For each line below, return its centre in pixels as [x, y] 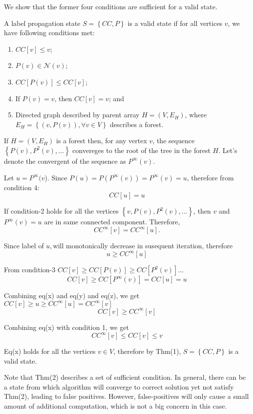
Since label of [24, 246]
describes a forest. [137, 124]
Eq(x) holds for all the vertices [50, 351]
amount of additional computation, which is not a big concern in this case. [116, 405]
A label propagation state [42, 23]
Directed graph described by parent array [77, 115]
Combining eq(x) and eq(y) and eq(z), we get [72, 295]
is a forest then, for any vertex [102, 141]
